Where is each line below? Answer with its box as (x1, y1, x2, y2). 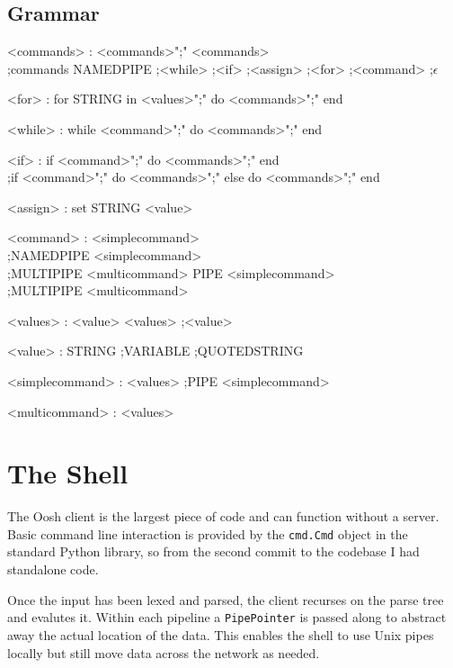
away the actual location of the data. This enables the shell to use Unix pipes (7, 625, 434, 644)
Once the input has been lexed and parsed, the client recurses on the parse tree (7, 590, 444, 609)
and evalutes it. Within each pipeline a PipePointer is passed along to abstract (7, 608, 447, 627)
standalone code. (7, 560, 99, 579)
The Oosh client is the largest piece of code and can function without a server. (7, 507, 440, 526)
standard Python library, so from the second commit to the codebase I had (7, 542, 420, 561)
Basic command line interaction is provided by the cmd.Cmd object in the (7, 524, 408, 543)
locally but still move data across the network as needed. (7, 643, 320, 662)
